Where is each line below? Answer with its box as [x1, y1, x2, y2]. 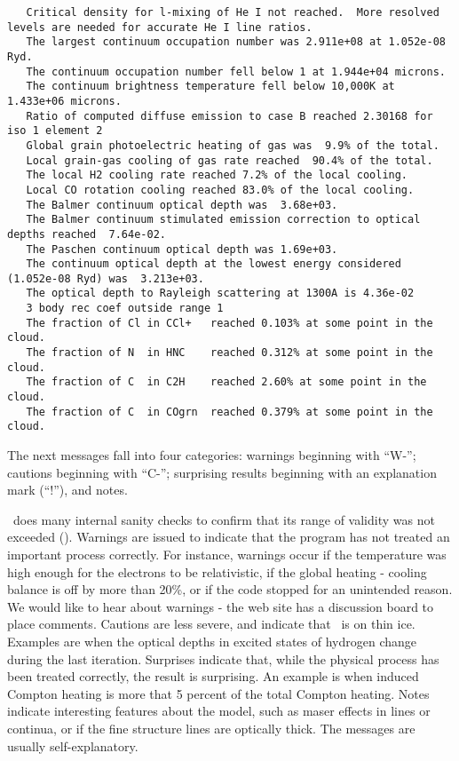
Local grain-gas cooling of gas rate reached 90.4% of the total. [26, 154, 433, 167]
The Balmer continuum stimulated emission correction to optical [26, 213, 421, 226]
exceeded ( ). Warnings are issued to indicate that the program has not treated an [7, 527, 450, 546]
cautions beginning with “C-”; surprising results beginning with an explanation [7, 463, 437, 481]
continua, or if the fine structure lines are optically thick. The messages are [7, 718, 415, 737]
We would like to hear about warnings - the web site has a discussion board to [7, 597, 434, 615]
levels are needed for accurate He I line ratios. [7, 20, 313, 34]
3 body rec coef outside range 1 [26, 302, 224, 315]
